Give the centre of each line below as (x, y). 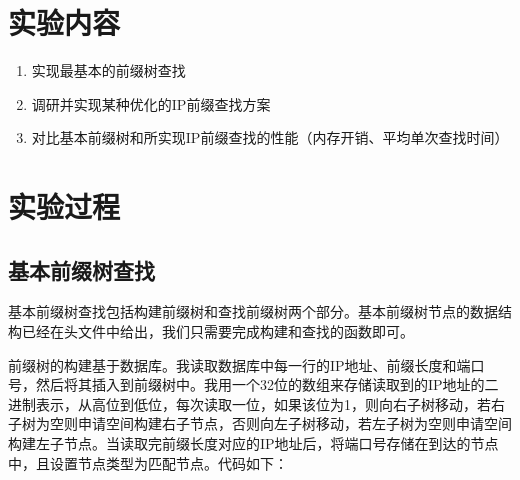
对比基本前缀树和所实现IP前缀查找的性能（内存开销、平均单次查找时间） (270, 137)
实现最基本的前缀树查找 (108, 70)
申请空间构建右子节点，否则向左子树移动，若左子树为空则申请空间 (294, 423)
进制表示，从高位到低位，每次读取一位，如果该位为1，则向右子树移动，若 (249, 403)
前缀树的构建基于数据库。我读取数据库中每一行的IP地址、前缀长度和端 (239, 364)
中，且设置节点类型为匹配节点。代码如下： (148, 462)
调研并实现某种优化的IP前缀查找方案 (151, 103)
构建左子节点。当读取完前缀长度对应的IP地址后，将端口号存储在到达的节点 (253, 443)
